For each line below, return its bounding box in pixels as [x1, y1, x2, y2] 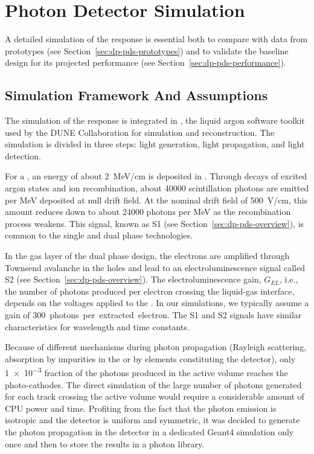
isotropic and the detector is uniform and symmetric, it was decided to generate [5, 414, 300, 426]
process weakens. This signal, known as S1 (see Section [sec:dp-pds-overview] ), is [5, 217, 304, 229]
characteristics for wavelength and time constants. [5, 320, 190, 333]
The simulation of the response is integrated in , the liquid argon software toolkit [5, 114, 305, 127]
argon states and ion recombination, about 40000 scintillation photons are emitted [5, 182, 309, 194]
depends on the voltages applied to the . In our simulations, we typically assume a [5, 296, 309, 309]
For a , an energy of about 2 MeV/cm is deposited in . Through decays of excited [5, 170, 307, 182]
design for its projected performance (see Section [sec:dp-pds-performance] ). [5, 56, 286, 69]
